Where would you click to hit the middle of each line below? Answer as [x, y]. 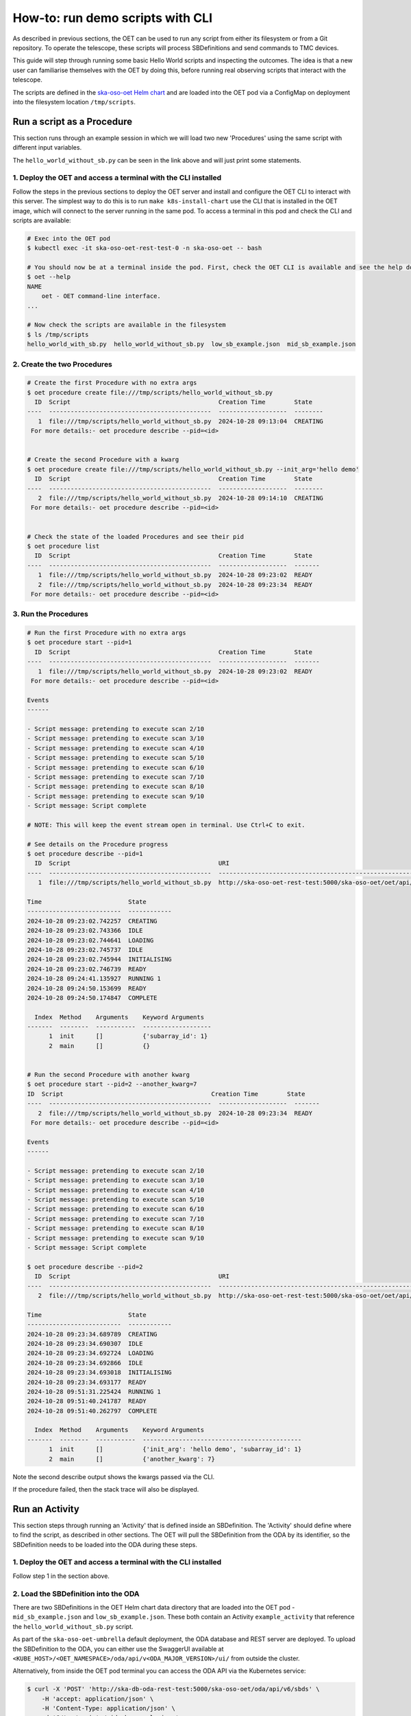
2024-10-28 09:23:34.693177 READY [87, 1382]
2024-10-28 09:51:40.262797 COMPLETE [92, 1411]
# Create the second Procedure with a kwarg [103, 460]
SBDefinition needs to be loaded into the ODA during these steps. [105, 1544]
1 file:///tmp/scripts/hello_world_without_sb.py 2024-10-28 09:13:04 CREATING [180, 421]
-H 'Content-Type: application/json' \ [109, 1708]
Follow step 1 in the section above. [61, 1576]
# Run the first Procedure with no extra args [107, 633]
